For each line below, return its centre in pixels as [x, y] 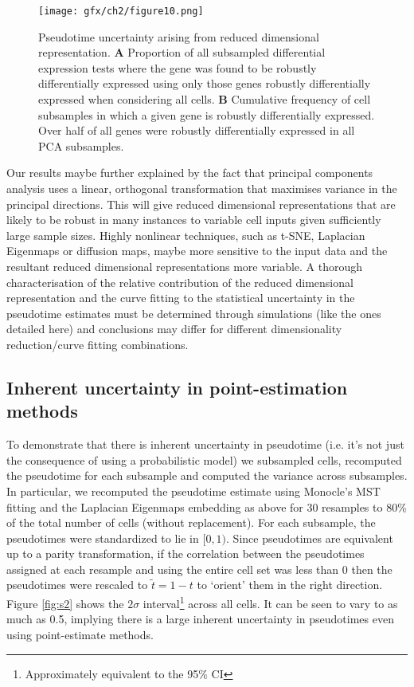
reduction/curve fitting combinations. [98, 344]
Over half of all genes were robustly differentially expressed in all [197, 130]
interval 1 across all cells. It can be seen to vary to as [270, 602]
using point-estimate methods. [80, 634]
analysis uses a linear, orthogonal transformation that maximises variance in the [202, 188]
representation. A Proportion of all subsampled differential [182, 52]
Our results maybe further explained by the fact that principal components [190, 173]
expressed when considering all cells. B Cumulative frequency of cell [205, 99]
